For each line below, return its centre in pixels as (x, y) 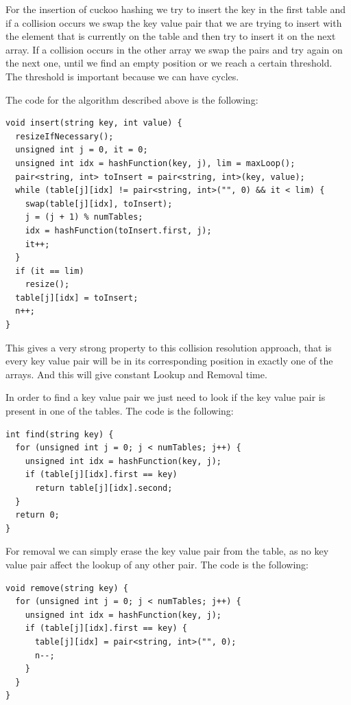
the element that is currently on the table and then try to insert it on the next (171, 36)
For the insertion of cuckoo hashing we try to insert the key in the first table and (176, 9)
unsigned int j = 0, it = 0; (82, 150)
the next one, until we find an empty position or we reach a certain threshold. (169, 63)
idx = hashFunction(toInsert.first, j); (118, 230)
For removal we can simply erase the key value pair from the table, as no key (167, 551)
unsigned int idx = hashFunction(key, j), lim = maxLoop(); (155, 163)
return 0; (37, 515)
